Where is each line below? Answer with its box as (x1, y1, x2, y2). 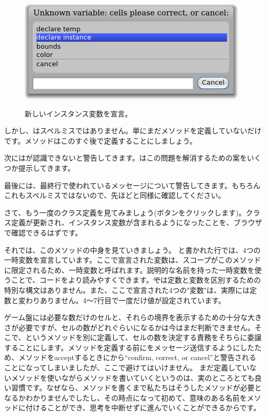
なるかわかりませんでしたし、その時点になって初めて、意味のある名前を (4, 392, 247, 403)
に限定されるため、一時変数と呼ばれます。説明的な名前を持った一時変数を (4, 264, 255, 275)
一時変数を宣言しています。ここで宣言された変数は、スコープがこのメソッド (4, 254, 261, 265)
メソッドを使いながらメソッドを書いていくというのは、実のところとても (11, 372, 255, 383)
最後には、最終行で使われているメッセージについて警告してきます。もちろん (4, 180, 260, 190)
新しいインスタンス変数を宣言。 (25, 108, 132, 118)
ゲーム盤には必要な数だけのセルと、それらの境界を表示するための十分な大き (4, 312, 262, 323)
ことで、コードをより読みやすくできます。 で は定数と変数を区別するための (11, 274, 261, 285)
